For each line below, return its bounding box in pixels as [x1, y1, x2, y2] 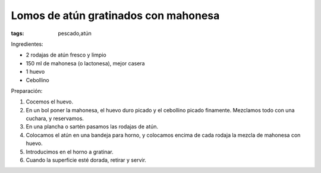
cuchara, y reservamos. [26, 115, 84, 122]
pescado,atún [58, 30, 92, 37]
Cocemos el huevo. [26, 98, 74, 105]
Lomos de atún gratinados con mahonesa [11, 9, 220, 22]
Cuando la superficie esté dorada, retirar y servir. [26, 156, 147, 163]
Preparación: [11, 87, 43, 95]
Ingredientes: [11, 40, 44, 48]
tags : [11, 30, 24, 37]
